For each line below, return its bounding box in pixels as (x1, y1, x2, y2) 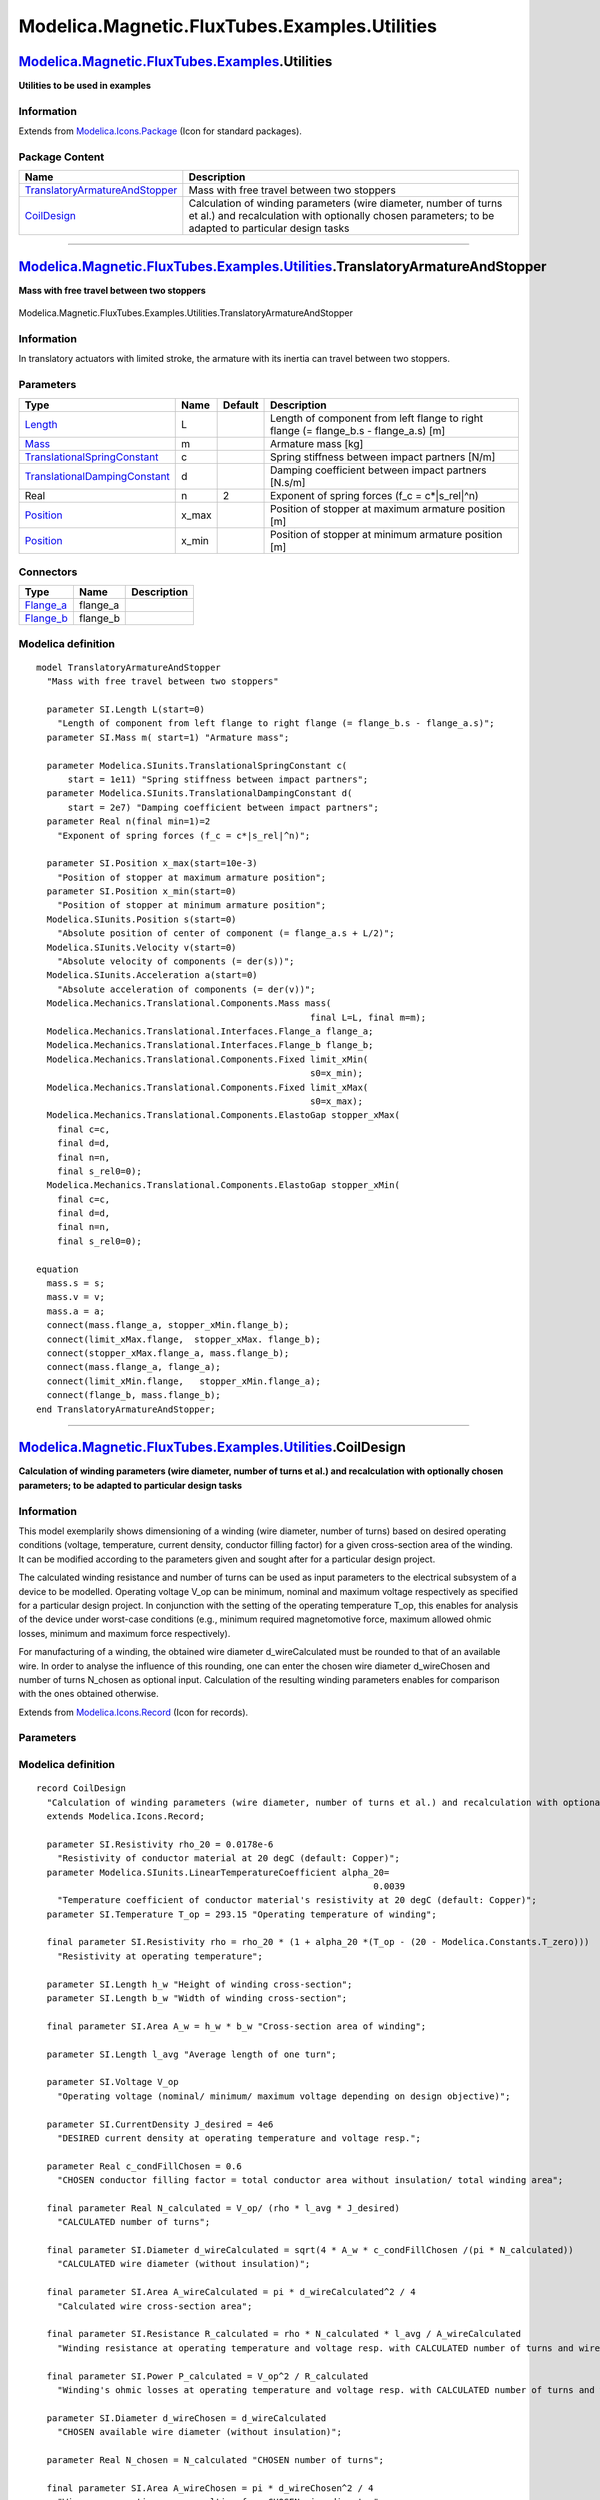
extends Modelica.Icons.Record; (46, 1810, 205, 1822)
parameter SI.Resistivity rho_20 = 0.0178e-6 (46, 1838, 274, 1850)
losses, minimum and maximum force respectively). (18, 1627, 231, 1639)
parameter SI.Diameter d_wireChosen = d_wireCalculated (46, 2412, 327, 2424)
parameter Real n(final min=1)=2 (46, 816, 211, 827)
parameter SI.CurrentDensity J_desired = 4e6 (46, 2118, 274, 2130)
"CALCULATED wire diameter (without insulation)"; (56, 2258, 311, 2270)
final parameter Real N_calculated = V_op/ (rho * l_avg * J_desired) (46, 2202, 400, 2214)
